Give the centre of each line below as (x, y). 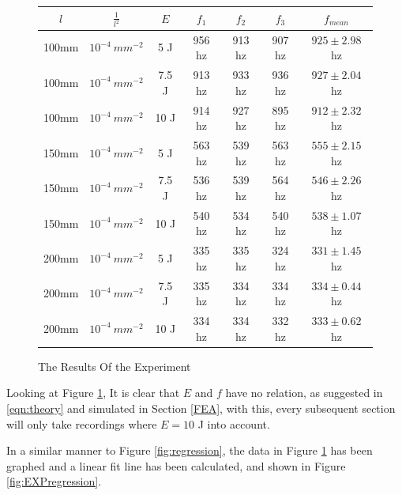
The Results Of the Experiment (115, 366)
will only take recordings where (82, 423)
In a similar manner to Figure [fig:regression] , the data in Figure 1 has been (190, 450)
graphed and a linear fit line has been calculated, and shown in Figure (176, 465)
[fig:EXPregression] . (54, 481)
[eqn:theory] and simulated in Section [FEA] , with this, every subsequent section (201, 408)
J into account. (234, 423)
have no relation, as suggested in (304, 393)
